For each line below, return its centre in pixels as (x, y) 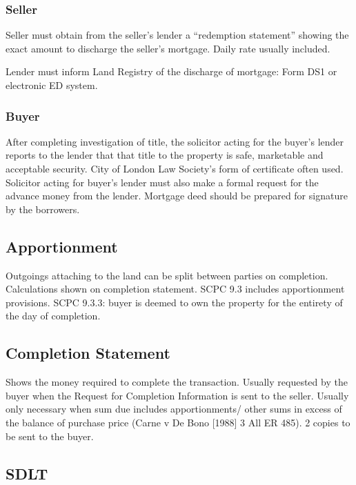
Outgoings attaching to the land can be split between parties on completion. (167, 275)
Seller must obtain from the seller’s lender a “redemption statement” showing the (177, 35)
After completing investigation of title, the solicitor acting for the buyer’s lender (175, 141)
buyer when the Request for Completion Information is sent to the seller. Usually (177, 395)
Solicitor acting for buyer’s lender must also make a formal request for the (162, 182)
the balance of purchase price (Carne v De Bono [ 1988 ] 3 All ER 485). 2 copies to (178, 422)
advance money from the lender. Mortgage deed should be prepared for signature (177, 196)
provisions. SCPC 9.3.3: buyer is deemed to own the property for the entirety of (174, 302)
